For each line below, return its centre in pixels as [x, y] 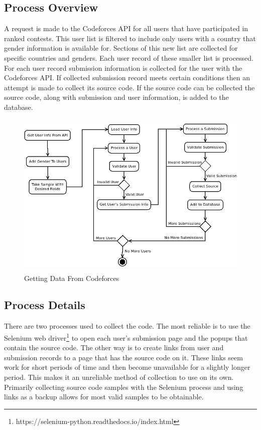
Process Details [45, 305]
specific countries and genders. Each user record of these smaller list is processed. [129, 57]
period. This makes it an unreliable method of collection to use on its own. [119, 377]
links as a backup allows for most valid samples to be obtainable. [104, 397]
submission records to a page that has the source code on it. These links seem [123, 357]
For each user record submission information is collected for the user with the [123, 67]
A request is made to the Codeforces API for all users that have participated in [126, 28]
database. [19, 107]
